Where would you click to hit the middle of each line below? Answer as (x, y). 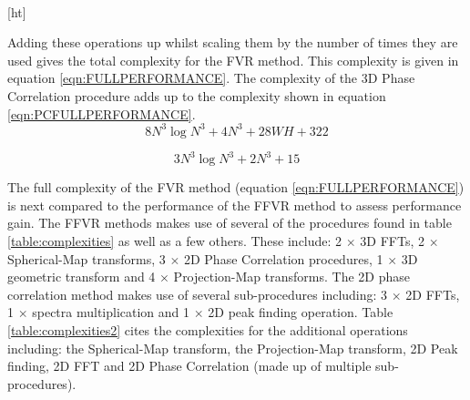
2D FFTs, (433, 294)
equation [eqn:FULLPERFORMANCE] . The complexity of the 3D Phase (211, 78)
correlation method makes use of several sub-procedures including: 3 (198, 294)
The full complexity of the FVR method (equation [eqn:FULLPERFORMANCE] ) (236, 187)
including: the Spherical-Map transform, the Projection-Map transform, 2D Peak (233, 348)
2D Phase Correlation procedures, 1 (283, 258)
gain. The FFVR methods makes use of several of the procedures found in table (230, 223)
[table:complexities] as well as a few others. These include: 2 (175, 240)
